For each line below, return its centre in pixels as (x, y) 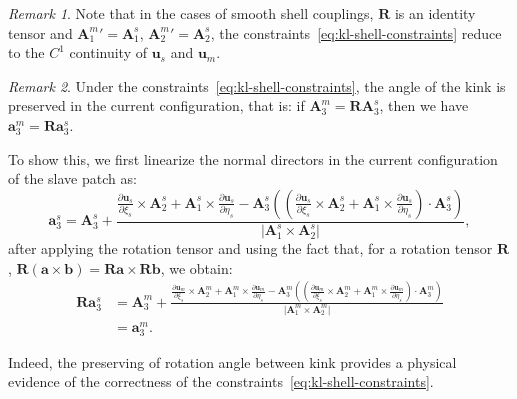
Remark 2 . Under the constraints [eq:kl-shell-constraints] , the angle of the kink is (257, 85)
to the (26, 52)
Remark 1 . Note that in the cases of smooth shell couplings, (191, 13)
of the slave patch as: (72, 178)
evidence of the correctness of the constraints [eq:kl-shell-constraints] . (221, 381)
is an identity (435, 13)
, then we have (424, 105)
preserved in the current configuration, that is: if (156, 105)
